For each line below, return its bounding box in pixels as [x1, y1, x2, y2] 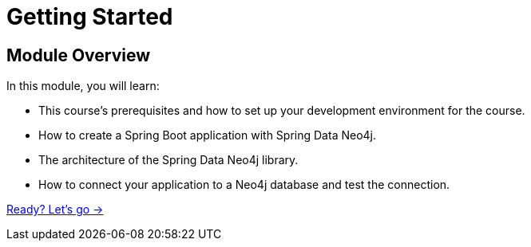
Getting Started [6, 3, 173, 30]
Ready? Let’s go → [6, 202, 104, 217]
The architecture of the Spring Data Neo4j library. [38, 153, 299, 167]
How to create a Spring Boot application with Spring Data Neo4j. [38, 128, 377, 143]
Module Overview [6, 45, 151, 65]
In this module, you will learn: [6, 79, 160, 93]
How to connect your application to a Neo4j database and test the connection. [38, 178, 450, 192]
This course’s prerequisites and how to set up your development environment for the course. [38, 104, 525, 118]
